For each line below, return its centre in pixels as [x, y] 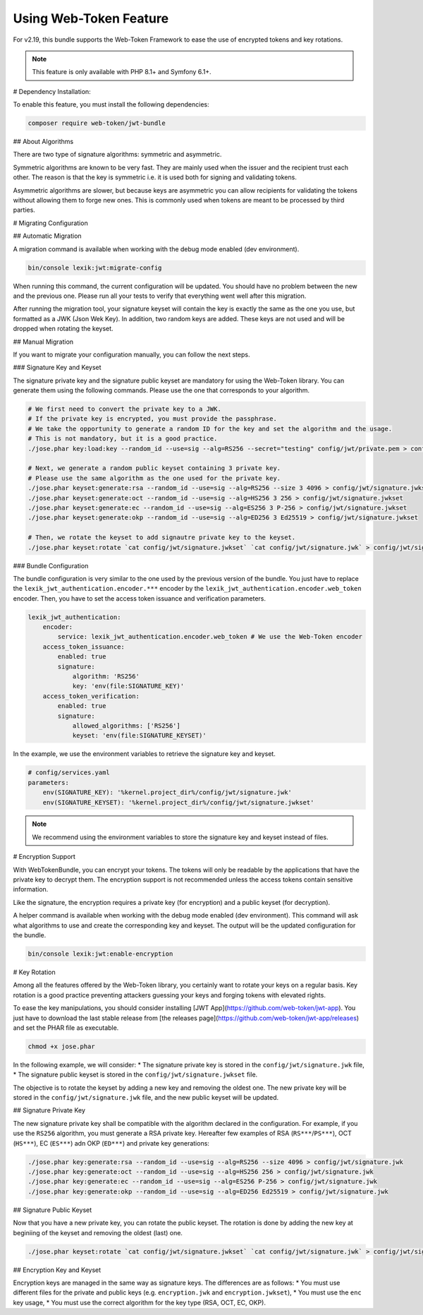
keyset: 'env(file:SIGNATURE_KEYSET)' [140, 735]
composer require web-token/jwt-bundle [97, 123]
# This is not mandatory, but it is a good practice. [123, 439]
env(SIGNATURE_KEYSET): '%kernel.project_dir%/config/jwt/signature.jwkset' [178, 802]
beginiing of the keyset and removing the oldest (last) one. [98, 1232]
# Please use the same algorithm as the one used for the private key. [154, 478]
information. [31, 889]
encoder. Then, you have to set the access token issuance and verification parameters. [140, 598]
